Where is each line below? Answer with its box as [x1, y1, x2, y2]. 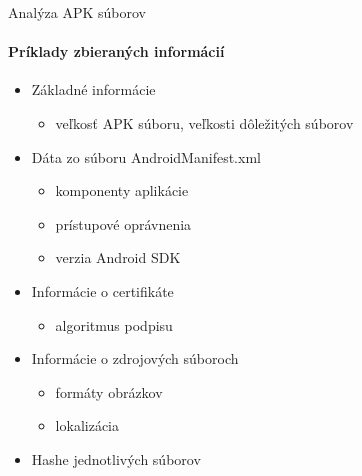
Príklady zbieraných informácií [8, 41, 225, 62]
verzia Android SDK [55, 247, 181, 268]
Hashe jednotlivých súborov [31, 448, 201, 469]
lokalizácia [55, 415, 119, 436]
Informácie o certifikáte [31, 280, 174, 301]
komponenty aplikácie [55, 180, 189, 201]
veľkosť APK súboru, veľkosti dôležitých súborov [55, 112, 354, 133]
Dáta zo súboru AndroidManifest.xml [31, 146, 261, 167]
